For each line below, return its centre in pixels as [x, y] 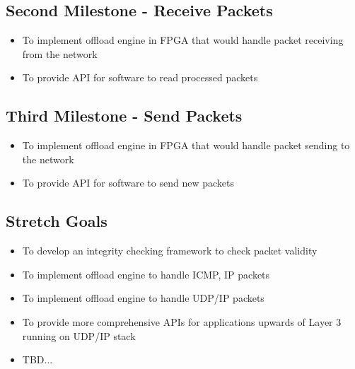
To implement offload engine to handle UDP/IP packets [143, 298]
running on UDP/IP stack [79, 335]
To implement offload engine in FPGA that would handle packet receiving [183, 40]
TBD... [37, 359]
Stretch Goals [57, 221]
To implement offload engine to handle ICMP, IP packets [146, 274]
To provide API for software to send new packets [128, 183]
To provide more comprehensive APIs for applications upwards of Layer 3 [182, 321]
